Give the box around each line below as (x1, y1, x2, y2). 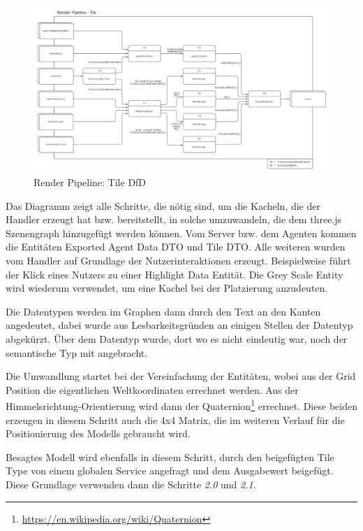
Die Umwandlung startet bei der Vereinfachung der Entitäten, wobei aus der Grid (6, 369, 356, 383)
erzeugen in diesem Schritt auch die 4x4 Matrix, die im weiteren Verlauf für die (6, 412, 345, 427)
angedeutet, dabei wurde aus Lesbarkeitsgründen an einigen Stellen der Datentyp (6, 318, 353, 332)
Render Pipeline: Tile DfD (34, 175, 147, 190)
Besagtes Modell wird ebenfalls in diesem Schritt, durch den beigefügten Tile (6, 449, 334, 464)
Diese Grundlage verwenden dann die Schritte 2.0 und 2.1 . (6, 477, 256, 492)
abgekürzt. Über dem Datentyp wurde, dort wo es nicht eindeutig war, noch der (6, 332, 348, 346)
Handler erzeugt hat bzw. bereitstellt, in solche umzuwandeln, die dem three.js (6, 212, 342, 227)
